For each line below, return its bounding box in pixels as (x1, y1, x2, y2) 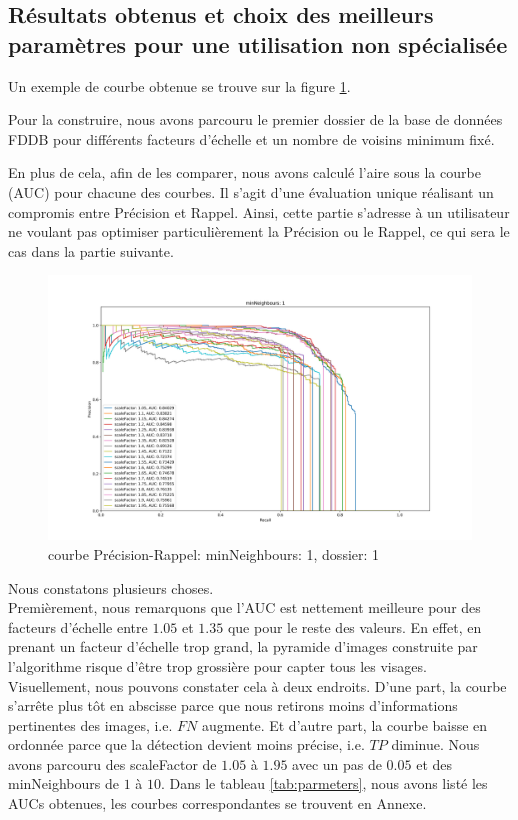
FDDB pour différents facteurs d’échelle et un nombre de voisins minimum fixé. (8, 128, 495, 149)
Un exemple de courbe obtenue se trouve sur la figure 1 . (8, 75, 351, 96)
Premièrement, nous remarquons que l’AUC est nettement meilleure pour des (8, 597, 481, 618)
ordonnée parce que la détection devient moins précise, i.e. (8, 734, 365, 755)
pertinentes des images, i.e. (8, 714, 173, 735)
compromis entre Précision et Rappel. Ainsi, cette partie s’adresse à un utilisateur (8, 201, 510, 222)
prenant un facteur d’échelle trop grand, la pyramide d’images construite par (8, 636, 478, 657)
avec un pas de (292, 753, 382, 774)
